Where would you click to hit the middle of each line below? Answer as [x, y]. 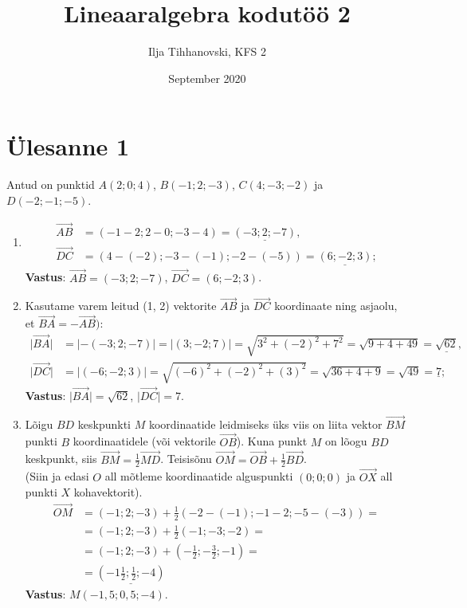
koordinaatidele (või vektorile [144, 441]
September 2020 [207, 78]
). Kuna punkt [272, 441]
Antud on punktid [51, 184]
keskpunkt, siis [61, 459]
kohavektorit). [108, 492]
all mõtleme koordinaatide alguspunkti [199, 476]
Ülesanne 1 [68, 146]
